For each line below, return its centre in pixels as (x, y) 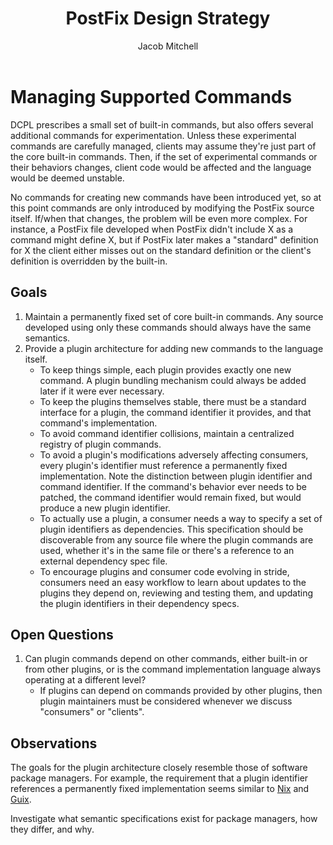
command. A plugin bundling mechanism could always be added (173, 380)
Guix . (21, 799)
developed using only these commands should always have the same (168, 327)
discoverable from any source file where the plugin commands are (176, 539)
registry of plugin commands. (100, 444)
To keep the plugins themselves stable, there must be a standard (173, 401)
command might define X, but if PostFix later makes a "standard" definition (164, 239)
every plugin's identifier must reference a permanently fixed (163, 465)
